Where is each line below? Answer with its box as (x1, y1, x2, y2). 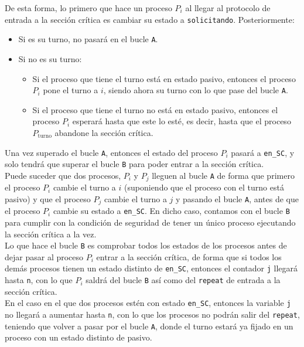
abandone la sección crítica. (54, 126, 153, 138)
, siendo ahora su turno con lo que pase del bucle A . (103, 84, 288, 96)
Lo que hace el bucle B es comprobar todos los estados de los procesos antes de (5, 239, 287, 251)
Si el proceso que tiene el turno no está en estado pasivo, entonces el (32, 103, 278, 115)
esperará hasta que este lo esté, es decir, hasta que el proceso (72, 115, 291, 127)
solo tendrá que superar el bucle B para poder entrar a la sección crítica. (5, 158, 264, 170)
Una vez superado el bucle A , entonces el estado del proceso (5, 146, 218, 158)
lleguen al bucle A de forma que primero (152, 169, 295, 181)
